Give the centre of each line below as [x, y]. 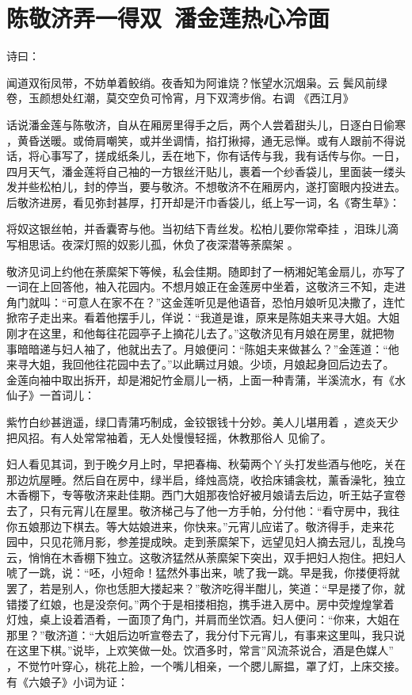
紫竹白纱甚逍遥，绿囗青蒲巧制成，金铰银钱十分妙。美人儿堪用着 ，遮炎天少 [202, 422]
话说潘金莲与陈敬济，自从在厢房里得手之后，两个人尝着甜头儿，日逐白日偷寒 [206, 124]
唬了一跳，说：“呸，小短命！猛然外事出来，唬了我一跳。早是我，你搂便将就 [203, 573]
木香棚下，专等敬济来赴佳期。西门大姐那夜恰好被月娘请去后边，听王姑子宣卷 [206, 495]
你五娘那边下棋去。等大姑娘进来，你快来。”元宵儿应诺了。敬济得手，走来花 [200, 526]
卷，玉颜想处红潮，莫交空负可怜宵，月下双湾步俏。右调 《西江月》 [180, 98]
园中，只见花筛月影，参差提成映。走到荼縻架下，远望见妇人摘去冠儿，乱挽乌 [206, 542]
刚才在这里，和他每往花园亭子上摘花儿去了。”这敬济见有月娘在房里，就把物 [200, 333]
